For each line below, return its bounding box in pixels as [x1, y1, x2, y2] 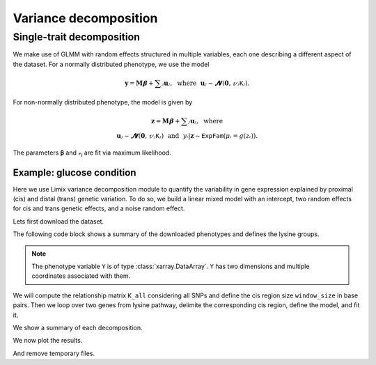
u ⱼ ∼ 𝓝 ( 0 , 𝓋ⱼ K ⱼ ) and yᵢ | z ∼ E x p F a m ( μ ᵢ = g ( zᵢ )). [116, 132, 258, 139]
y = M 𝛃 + [124, 79, 154, 87]
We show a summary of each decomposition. [13, 323, 143, 332]
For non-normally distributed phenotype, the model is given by [13, 98, 193, 107]
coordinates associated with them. [31, 272, 131, 280]
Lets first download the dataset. [13, 217, 104, 226]
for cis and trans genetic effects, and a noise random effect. [13, 204, 185, 212]
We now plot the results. [13, 336, 83, 345]
